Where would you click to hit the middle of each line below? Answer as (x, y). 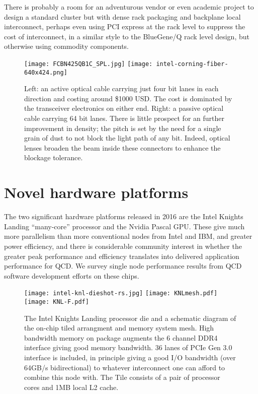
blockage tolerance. (54, 157)
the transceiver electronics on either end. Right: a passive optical (124, 108)
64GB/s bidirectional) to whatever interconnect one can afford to (125, 367)
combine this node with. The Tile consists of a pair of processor (122, 377)
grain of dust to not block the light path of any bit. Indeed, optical (127, 138)
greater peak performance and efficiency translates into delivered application (122, 256)
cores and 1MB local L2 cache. (71, 387)
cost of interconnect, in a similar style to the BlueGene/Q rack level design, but (127, 36)
